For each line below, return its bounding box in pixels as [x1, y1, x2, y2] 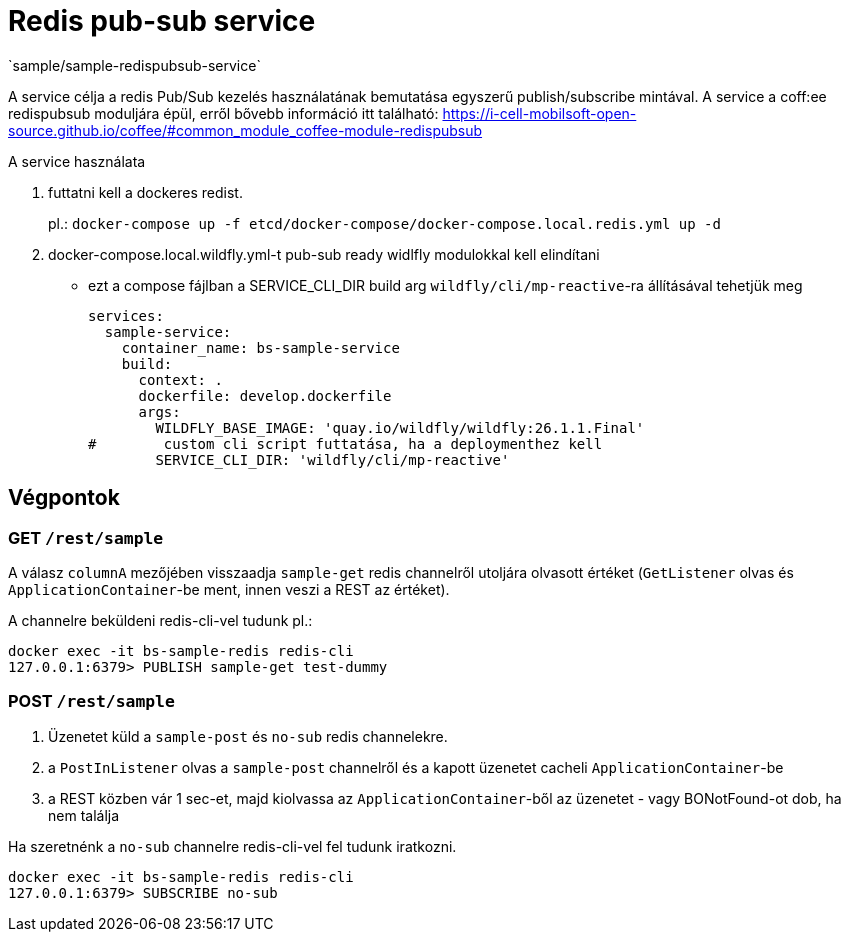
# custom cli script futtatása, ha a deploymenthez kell [88, 435, 603, 452]
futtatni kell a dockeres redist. [48, 183, 243, 201]
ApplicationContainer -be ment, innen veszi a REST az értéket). [8, 580, 450, 598]
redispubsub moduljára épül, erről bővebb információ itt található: [8, 104, 439, 122]
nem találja [48, 806, 120, 824]
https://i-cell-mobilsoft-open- [442, 104, 637, 122]
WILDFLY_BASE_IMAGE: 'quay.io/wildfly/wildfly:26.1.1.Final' [155, 419, 645, 436]
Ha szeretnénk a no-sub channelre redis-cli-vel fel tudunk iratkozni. [8, 837, 457, 855]
